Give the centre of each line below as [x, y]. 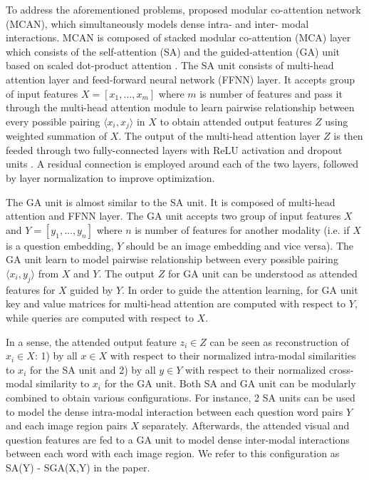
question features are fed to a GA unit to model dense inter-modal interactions [178, 439]
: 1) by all [56, 356]
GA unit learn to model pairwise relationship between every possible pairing [172, 259]
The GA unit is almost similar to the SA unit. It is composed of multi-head [171, 201]
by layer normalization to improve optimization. [110, 177]
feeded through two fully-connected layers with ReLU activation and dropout [174, 149]
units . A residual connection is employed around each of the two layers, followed [182, 164]
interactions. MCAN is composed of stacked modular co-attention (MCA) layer [178, 37]
